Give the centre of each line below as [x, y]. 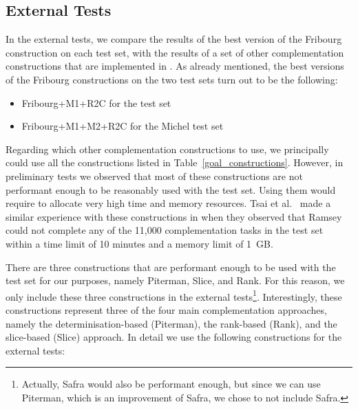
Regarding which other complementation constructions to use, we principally [167, 149]
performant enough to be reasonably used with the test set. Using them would [171, 189]
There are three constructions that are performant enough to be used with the [171, 267]
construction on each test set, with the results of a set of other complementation [175, 52]
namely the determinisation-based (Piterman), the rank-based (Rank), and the [171, 323]
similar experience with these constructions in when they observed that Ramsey [174, 216]
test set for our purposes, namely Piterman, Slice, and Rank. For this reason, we [175, 280]
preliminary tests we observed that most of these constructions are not [154, 176]
